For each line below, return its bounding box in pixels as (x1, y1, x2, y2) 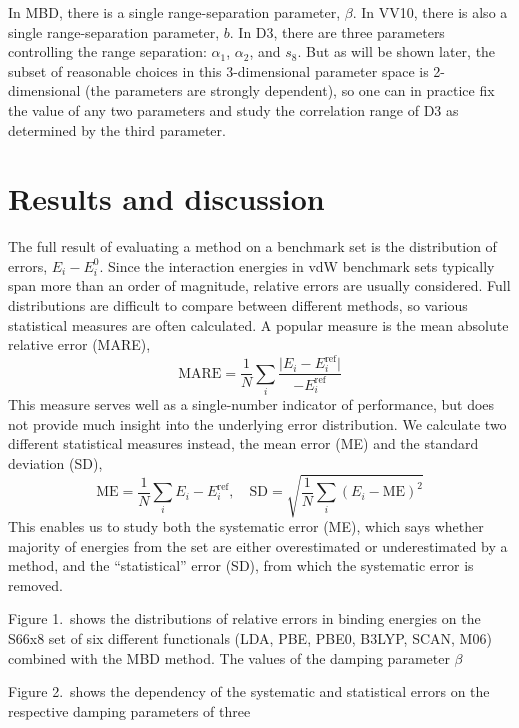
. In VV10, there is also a (352, 2, 508, 22)
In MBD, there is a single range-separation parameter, (8, 2, 341, 22)
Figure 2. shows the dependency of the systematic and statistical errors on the (8, 681, 490, 702)
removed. (8, 574, 63, 595)
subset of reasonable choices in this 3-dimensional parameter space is (8, 60, 429, 81)
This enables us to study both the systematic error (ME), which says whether (8, 516, 484, 537)
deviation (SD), (8, 452, 103, 473)
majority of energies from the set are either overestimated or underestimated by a (8, 535, 508, 556)
